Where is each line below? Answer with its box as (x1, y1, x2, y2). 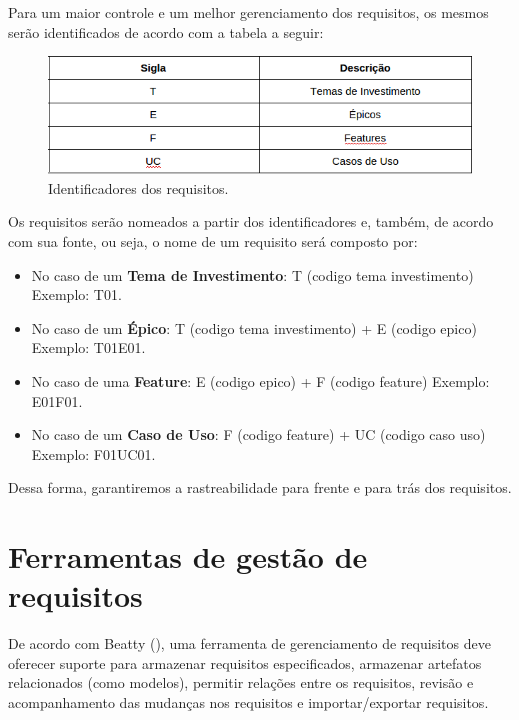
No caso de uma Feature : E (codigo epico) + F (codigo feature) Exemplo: (31, 370, 490, 391)
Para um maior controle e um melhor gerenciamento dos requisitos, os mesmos (8, 2, 489, 22)
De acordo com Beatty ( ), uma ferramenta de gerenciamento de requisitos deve (8, 633, 491, 654)
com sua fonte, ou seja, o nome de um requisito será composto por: (8, 230, 418, 251)
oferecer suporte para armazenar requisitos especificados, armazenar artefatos (8, 652, 482, 673)
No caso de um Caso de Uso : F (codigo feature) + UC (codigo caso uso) (31, 424, 486, 445)
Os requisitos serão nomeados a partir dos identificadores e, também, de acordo (8, 211, 494, 232)
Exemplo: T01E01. (31, 337, 146, 358)
